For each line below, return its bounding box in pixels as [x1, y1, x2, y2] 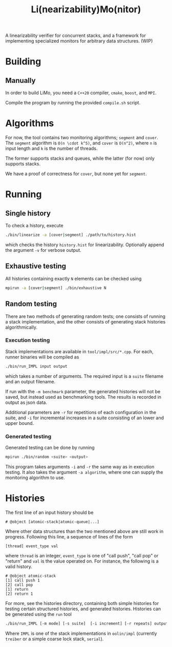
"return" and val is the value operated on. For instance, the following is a [5, 558, 159, 564]
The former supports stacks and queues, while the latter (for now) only [5, 155, 155, 162]
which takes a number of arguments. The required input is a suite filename [5, 373, 164, 379]
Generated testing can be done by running [5, 444, 95, 450]
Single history [5, 209, 51, 218]
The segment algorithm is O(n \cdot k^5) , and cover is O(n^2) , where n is [5, 140, 157, 146]
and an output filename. [5, 378, 56, 384]
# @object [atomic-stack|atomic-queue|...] [5, 519, 100, 524]
